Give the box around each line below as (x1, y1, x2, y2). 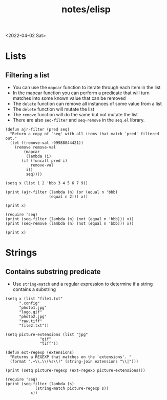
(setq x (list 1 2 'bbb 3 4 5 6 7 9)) (5, 181, 88, 186)
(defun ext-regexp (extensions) (5, 350, 74, 355)
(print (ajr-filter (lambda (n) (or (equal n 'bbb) (5, 190, 118, 195)
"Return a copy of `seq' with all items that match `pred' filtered (10, 132, 159, 137)
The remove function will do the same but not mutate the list (12, 112, 138, 118)
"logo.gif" (18, 310, 43, 315)
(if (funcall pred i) (21, 158, 68, 163)
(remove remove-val (14, 145, 56, 150)
